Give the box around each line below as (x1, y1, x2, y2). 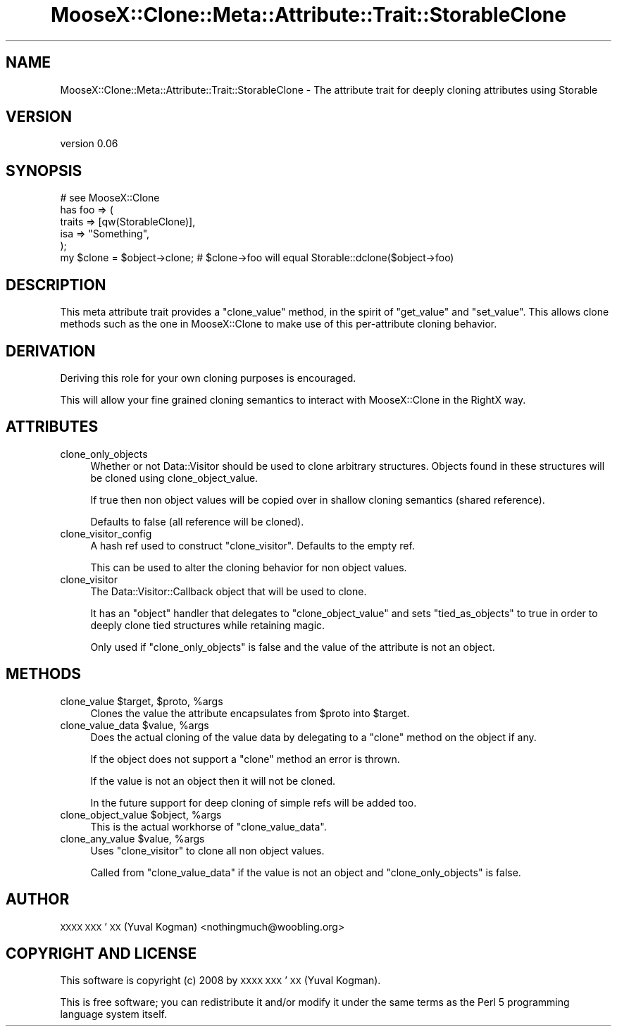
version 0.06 (60, 137, 118, 150)
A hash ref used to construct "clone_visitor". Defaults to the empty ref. (90, 539, 415, 552)
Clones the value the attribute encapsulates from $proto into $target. (90, 707, 410, 719)
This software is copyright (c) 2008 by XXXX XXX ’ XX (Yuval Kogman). (60, 974, 381, 987)
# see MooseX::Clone (60, 192, 160, 204)
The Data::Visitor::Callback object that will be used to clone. (90, 585, 367, 597)
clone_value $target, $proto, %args (60, 695, 223, 707)
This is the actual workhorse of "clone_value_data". (90, 820, 327, 833)
